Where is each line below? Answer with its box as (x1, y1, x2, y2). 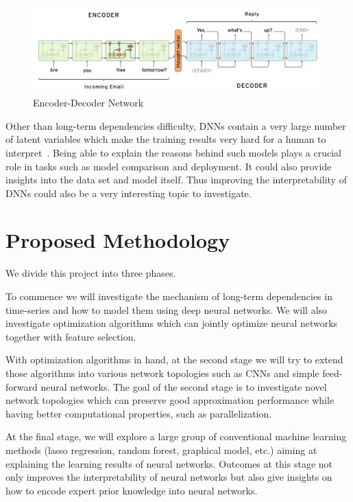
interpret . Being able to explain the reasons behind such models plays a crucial (5, 145, 341, 159)
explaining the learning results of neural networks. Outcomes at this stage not (5, 456, 333, 470)
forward (5, 379, 38, 393)
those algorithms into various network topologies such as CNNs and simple (5, 365, 319, 380)
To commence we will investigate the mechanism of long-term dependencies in (5, 289, 332, 303)
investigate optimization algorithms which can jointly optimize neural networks (5, 316, 338, 330)
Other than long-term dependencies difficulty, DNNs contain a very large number (5, 118, 346, 133)
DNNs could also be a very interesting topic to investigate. (5, 185, 252, 200)
